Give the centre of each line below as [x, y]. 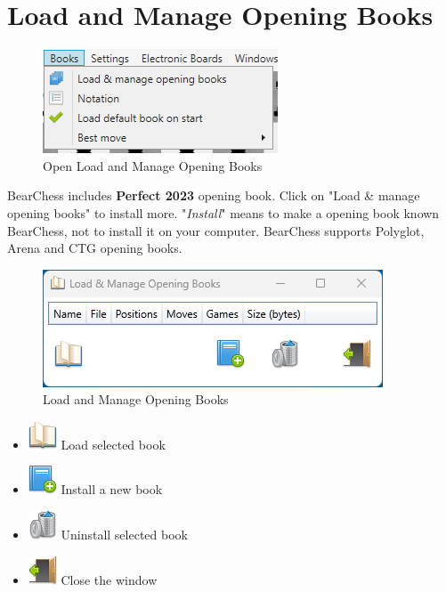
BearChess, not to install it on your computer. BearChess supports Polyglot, [216, 230]
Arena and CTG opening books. [95, 248]
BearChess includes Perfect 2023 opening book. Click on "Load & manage [214, 195]
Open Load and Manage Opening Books [153, 165]
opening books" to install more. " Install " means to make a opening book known [223, 212]
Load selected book [113, 444]
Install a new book [112, 489]
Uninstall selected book [124, 535]
